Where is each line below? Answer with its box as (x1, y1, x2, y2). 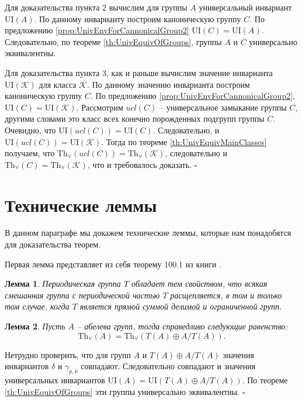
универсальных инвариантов (5, 373, 105, 386)
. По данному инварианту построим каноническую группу (34, 12, 241, 25)
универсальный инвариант (199, 1, 292, 13)
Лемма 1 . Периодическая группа (5, 277, 121, 290)
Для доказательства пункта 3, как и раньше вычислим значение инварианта (5, 66, 273, 78)
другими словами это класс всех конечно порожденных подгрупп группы (5, 112, 265, 125)
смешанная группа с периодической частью (5, 288, 160, 301)
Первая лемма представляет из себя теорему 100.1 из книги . (5, 257, 222, 270)
